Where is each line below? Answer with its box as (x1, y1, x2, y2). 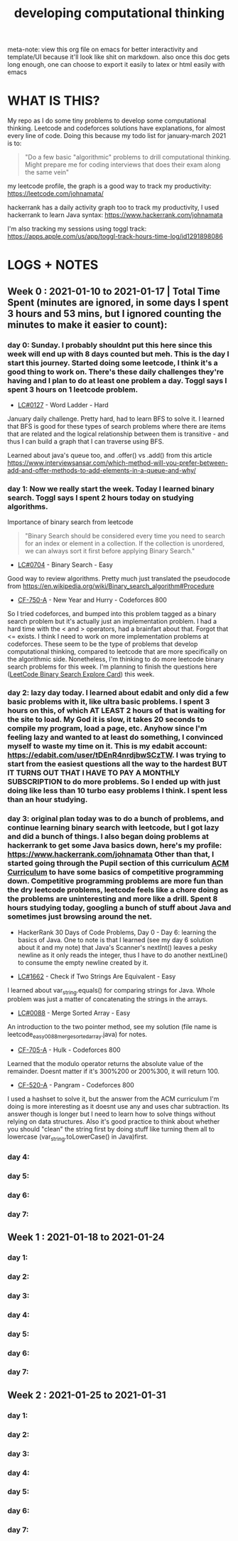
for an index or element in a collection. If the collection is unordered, (24, 539, 225, 548)
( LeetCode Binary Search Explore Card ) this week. (7, 670, 155, 679)
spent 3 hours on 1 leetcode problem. (7, 385, 139, 395)
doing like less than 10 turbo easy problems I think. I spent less (7, 785, 228, 795)
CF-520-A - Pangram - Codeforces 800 (17, 1081, 135, 1090)
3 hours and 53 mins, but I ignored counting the (7, 308, 222, 320)
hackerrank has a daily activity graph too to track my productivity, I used (7, 203, 220, 211)
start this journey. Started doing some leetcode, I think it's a (7, 357, 218, 367)
